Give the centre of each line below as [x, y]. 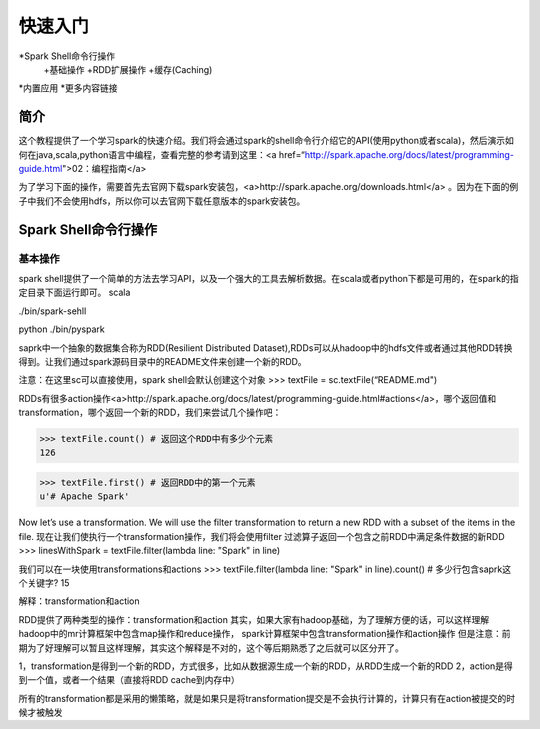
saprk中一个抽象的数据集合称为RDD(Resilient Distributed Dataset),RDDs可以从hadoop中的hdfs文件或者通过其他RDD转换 [265, 347]
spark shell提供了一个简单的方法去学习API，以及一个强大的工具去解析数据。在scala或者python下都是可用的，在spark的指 [268, 278]
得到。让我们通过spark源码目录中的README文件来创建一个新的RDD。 [162, 361]
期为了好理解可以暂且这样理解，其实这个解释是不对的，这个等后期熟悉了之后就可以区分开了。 [211, 647]
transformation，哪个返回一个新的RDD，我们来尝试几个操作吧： [150, 412]
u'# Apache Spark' [84, 496]
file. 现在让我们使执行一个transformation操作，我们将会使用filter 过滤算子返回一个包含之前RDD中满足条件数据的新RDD [261, 536]
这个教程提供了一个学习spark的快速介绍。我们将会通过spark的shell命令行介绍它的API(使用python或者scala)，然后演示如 [266, 141]
